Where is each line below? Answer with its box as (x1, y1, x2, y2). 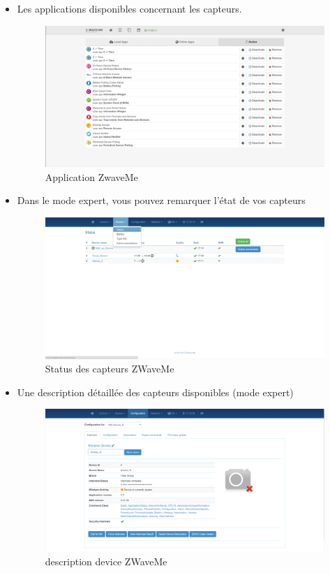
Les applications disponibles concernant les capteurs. (17, 1, 242, 15)
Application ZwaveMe (45, 169, 138, 184)
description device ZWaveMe (45, 553, 167, 568)
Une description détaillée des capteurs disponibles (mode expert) (17, 384, 294, 399)
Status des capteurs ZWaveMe (45, 361, 174, 376)
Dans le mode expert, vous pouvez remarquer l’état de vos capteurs (17, 193, 306, 208)
